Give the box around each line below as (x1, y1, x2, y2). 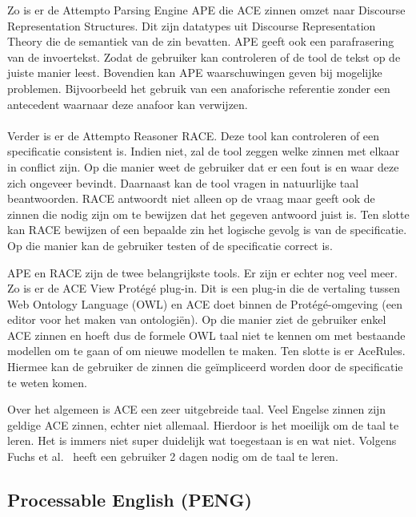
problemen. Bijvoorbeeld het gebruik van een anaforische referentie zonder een (7, 79, 390, 96)
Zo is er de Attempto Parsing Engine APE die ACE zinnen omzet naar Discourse (7, 2, 406, 18)
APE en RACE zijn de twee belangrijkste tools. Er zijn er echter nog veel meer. (7, 264, 398, 281)
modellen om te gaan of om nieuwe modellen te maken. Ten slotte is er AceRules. (7, 342, 406, 359)
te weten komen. (7, 374, 87, 390)
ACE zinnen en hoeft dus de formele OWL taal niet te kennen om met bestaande (7, 326, 406, 343)
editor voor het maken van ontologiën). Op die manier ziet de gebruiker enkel (7, 311, 386, 328)
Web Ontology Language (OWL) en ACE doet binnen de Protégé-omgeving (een (7, 295, 402, 312)
